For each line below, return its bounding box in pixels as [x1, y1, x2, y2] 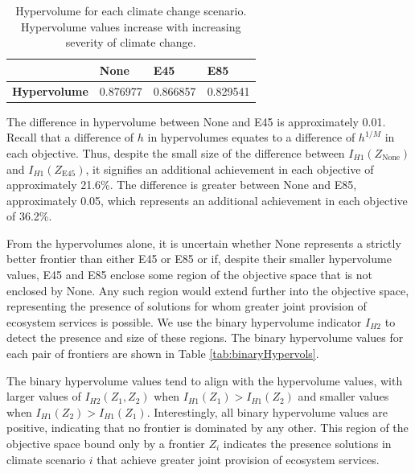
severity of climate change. [65, 34, 196, 51]
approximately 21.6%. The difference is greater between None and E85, [6, 176, 357, 193]
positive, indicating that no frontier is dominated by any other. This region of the [6, 419, 409, 436]
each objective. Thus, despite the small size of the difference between [6, 144, 345, 161]
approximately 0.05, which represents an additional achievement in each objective [6, 191, 408, 208]
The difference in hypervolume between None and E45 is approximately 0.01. [6, 113, 386, 130]
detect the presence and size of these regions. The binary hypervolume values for [6, 329, 404, 346]
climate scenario [6, 450, 86, 467]
